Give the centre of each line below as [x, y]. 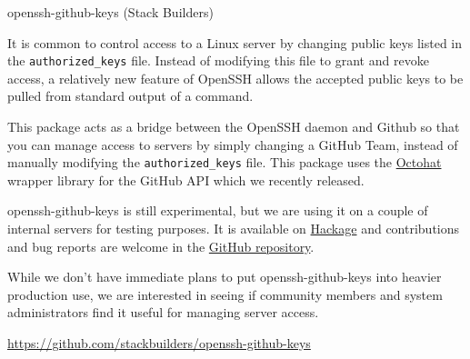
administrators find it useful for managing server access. [163, 312]
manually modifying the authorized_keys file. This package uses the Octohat [225, 162]
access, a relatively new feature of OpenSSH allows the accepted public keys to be [235, 78]
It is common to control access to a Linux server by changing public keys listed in [235, 42]
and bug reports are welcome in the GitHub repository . [161, 246]
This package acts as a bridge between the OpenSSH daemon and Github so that [234, 127]
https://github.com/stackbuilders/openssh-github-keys [159, 343]
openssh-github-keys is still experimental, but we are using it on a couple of [218, 210]
